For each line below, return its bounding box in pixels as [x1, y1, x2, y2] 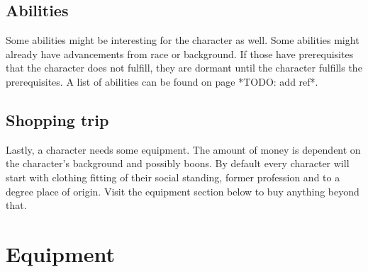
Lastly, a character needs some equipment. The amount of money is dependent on [6, 142, 361, 157]
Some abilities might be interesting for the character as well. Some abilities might [6, 33, 359, 47]
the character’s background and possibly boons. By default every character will [6, 156, 350, 171]
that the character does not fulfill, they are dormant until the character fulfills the [6, 60, 362, 75]
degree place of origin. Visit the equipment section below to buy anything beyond [6, 183, 359, 198]
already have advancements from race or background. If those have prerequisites [6, 46, 354, 61]
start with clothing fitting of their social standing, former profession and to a [6, 169, 340, 184]
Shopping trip [6, 108, 109, 130]
